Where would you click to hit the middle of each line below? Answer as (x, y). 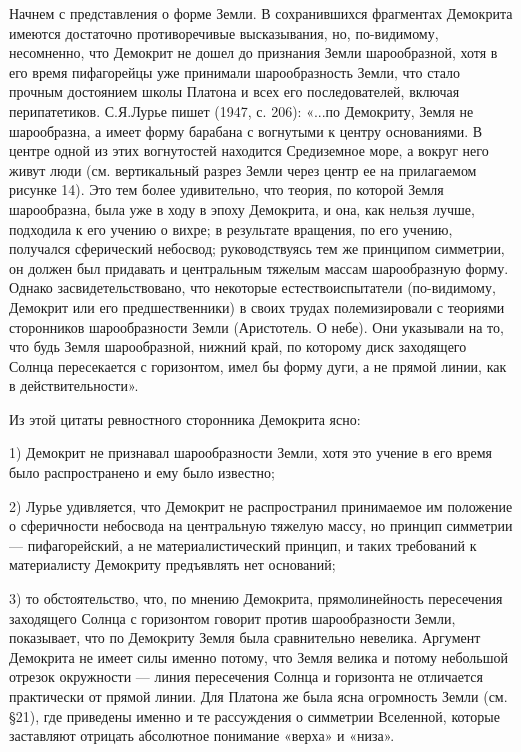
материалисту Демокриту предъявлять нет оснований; (172, 564)
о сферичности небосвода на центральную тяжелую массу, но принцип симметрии (261, 525)
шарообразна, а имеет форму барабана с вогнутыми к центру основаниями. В (246, 130)
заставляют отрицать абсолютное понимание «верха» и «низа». (202, 735)
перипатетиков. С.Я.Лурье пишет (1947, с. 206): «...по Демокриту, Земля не (241, 110)
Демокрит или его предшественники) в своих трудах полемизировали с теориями (257, 306)
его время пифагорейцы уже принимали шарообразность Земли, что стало (235, 71)
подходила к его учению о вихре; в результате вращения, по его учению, (231, 228)
